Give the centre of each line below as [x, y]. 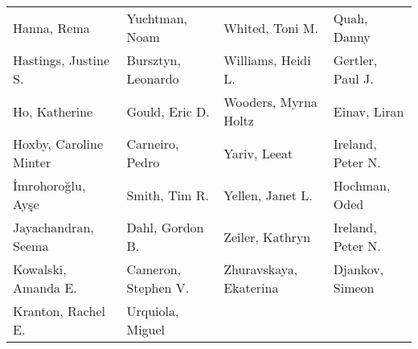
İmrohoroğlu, [49, 185]
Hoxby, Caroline [58, 144]
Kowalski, [40, 269]
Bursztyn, [154, 60]
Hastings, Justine [61, 60]
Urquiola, [153, 311]
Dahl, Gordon [165, 227]
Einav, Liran [369, 111]
